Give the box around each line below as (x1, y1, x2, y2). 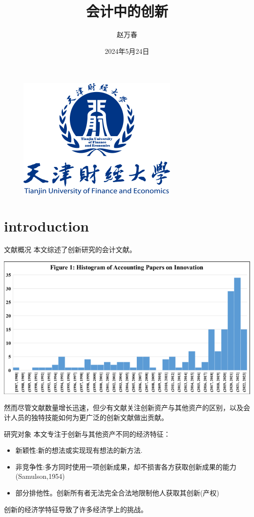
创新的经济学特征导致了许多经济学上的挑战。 (4, 504, 148, 514)
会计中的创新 (85, 1, 168, 21)
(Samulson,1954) (15, 471, 65, 481)
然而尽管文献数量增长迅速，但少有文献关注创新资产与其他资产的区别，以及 (4, 402, 243, 413)
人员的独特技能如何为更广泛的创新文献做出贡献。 (10, 412, 168, 422)
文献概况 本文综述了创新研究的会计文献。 (4, 244, 136, 255)
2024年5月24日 (105, 46, 149, 56)
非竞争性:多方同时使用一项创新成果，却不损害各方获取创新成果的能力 (15, 461, 236, 471)
